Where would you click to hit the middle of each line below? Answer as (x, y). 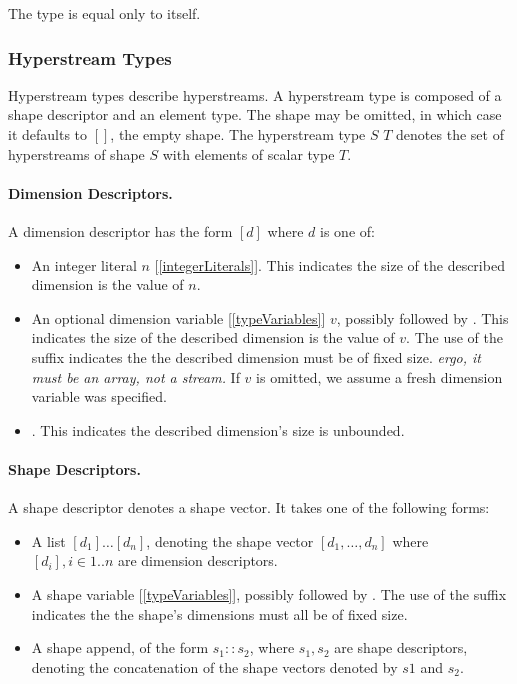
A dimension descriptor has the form (120, 230)
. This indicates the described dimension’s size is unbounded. (218, 429)
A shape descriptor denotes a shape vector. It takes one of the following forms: (249, 507)
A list (48, 540)
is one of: (347, 230)
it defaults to (48, 134)
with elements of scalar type (248, 153)
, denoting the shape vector (230, 540)
